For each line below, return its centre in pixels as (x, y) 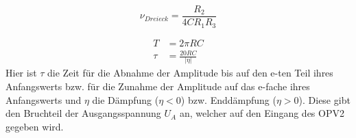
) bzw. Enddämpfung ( (228, 99)
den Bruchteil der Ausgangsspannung (83, 113)
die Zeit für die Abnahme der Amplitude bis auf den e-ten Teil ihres (190, 73)
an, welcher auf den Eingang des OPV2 (262, 113)
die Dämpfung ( (126, 99)
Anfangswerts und (44, 99)
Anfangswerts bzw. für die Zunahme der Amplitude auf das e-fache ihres (158, 86)
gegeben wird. (35, 126)
